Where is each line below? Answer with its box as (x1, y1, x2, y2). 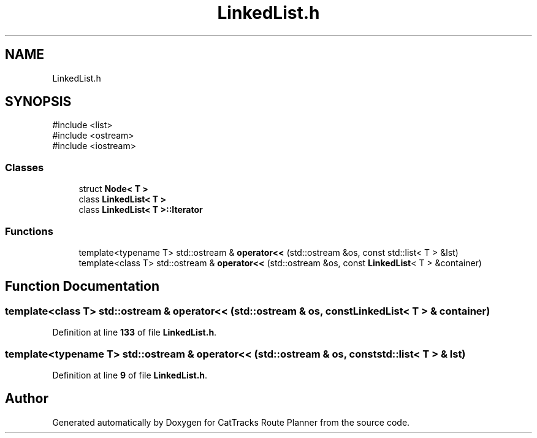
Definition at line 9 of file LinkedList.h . (52, 369, 208, 380)
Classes (5, 161, 44, 174)
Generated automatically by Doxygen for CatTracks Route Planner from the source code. (52, 417, 410, 428)
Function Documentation (5, 279, 159, 294)
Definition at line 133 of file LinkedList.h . (52, 327, 217, 338)
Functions (5, 225, 53, 237)
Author (5, 391, 48, 407)
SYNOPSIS (5, 94, 72, 110)
